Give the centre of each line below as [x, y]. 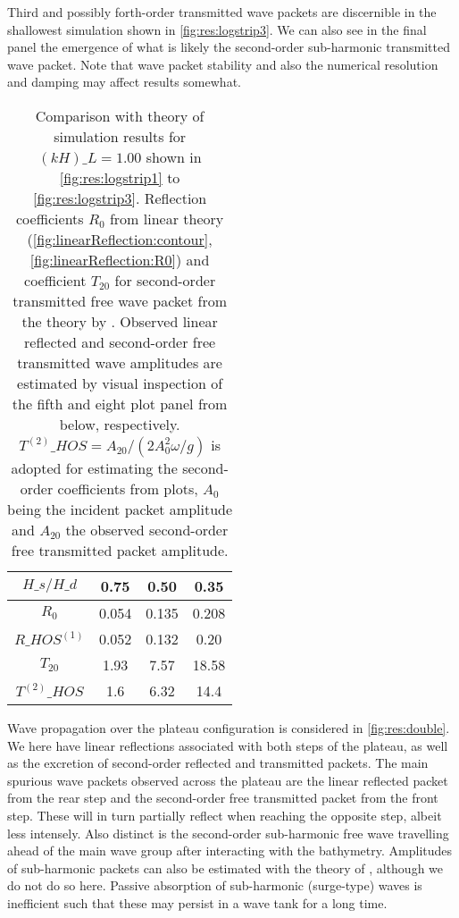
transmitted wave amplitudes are [120, 362]
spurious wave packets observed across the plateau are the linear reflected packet [228, 780]
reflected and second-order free [120, 341]
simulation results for [120, 136]
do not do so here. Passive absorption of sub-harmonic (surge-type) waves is [215, 885]
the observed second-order [147, 529]
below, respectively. [120, 424]
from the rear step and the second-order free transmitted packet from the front [223, 798]
